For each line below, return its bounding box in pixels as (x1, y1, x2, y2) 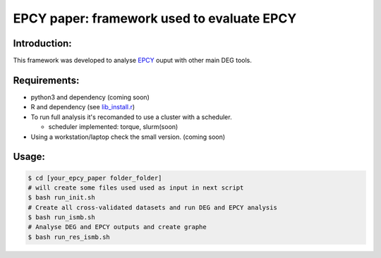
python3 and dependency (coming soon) (30, 92, 150, 102)
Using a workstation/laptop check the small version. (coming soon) (30, 133, 226, 141)
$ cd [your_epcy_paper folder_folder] (28, 173, 162, 182)
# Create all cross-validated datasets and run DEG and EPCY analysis (28, 203, 278, 211)
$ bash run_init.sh (28, 194, 95, 202)
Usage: (13, 151, 46, 163)
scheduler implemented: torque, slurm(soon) (48, 123, 179, 131)
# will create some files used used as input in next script (28, 183, 244, 192)
